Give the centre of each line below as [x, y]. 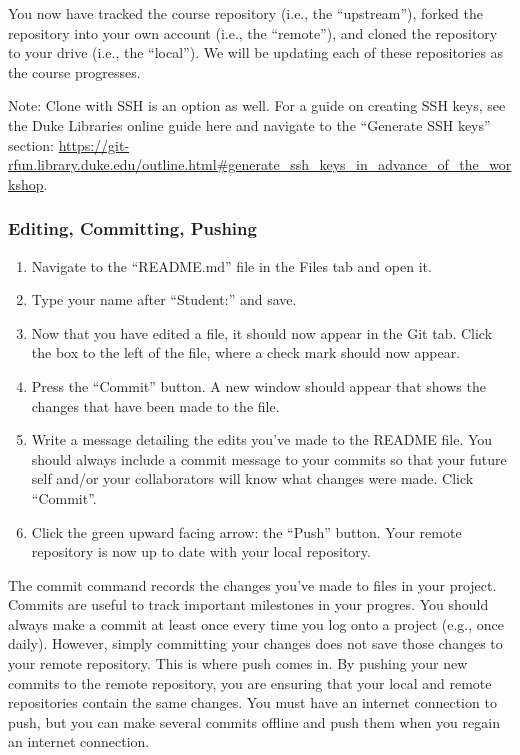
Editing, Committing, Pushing [132, 228]
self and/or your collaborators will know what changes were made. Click [252, 478]
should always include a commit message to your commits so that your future [269, 458]
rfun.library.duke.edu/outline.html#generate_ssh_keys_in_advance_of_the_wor [260, 164]
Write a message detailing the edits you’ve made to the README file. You [262, 439]
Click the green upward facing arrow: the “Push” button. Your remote [246, 531]
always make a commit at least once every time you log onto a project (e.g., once [256, 623]
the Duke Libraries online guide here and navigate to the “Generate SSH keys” [249, 124]
